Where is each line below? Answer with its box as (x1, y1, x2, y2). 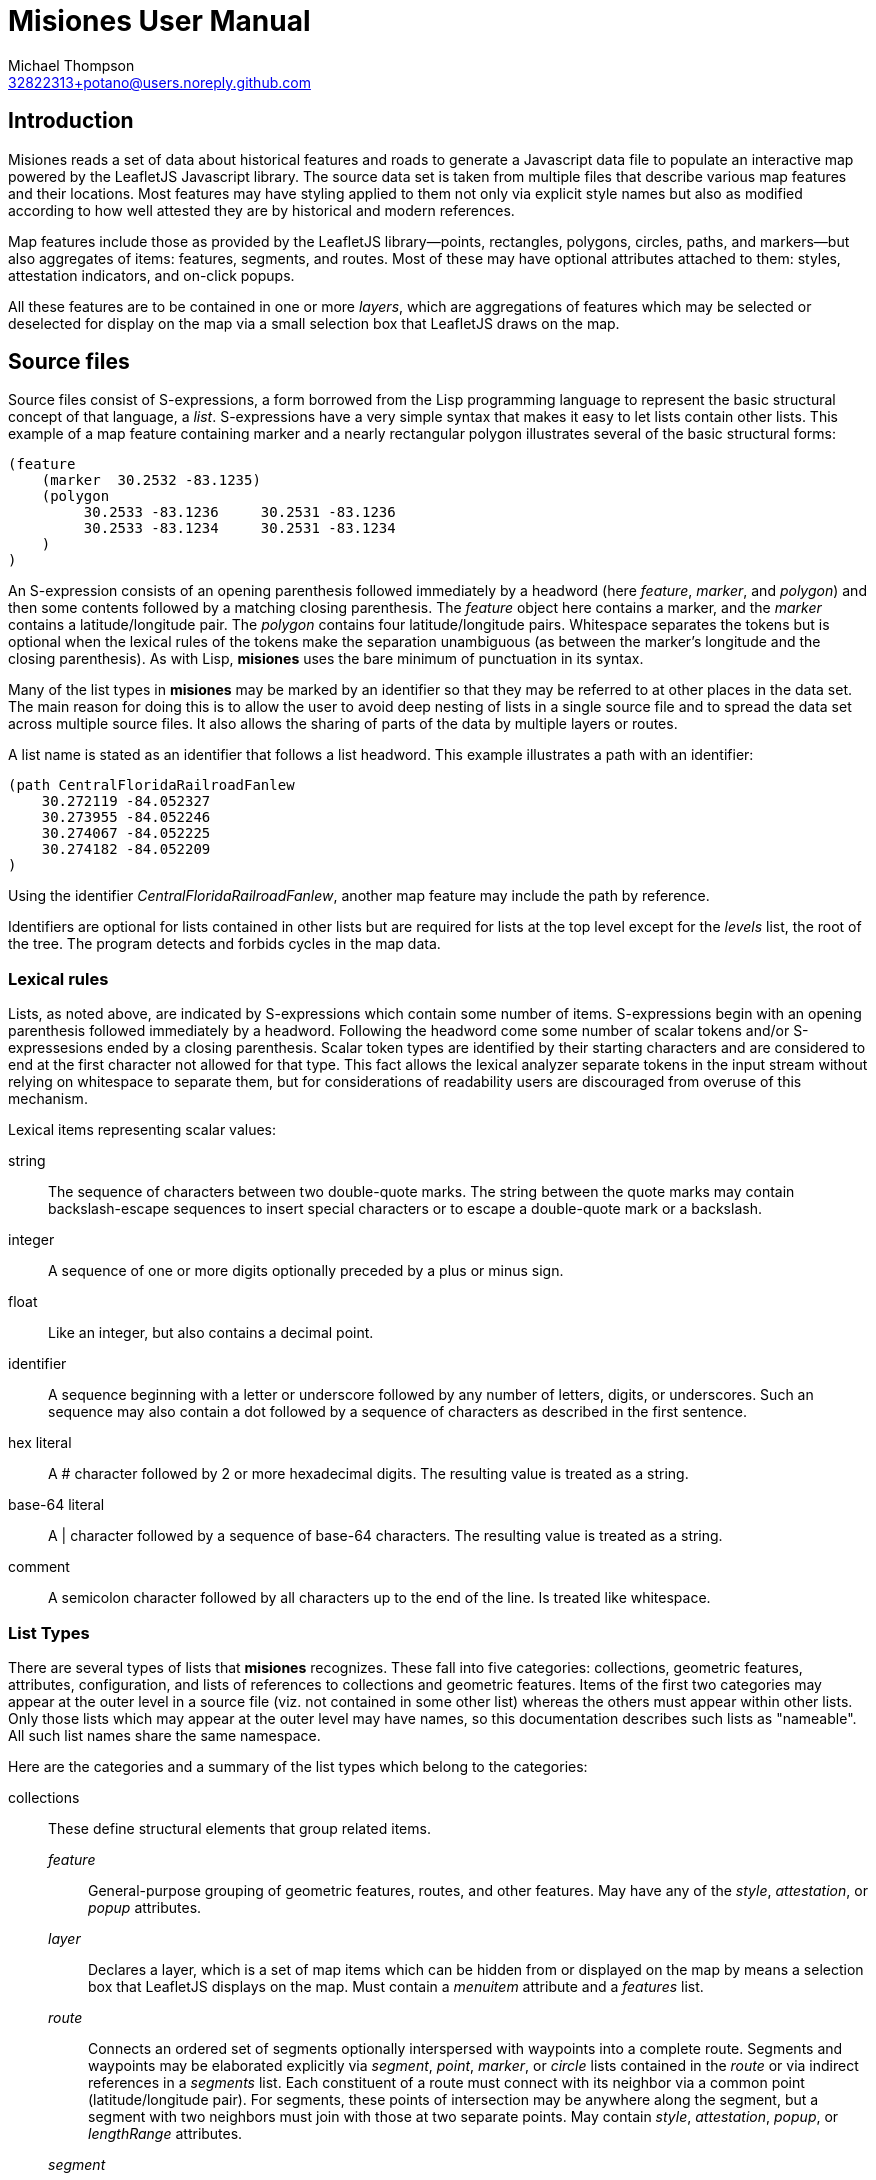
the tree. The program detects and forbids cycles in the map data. (8, 935, 441, 953)
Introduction (8, 108, 134, 134)
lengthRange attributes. (88, 2124, 243, 2142)
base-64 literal (8, 1496, 105, 1514)
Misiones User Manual (8, 4, 311, 38)
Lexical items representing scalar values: (8, 1121, 277, 1139)
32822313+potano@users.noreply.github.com (8, 73, 311, 91)
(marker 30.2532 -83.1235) (41, 472, 261, 489)
